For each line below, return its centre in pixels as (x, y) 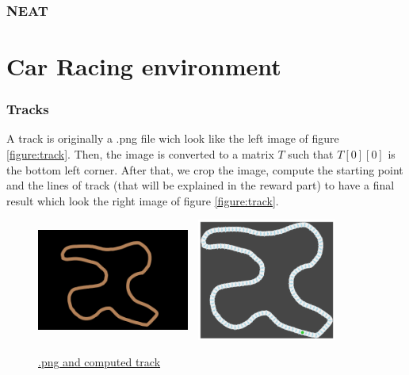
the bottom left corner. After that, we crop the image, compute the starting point (205, 169)
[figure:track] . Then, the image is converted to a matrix (140, 154)
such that (311, 154)
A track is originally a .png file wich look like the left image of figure (173, 138)
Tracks (28, 109)
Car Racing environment (144, 66)
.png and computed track (99, 362)
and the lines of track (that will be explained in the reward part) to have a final (201, 185)
